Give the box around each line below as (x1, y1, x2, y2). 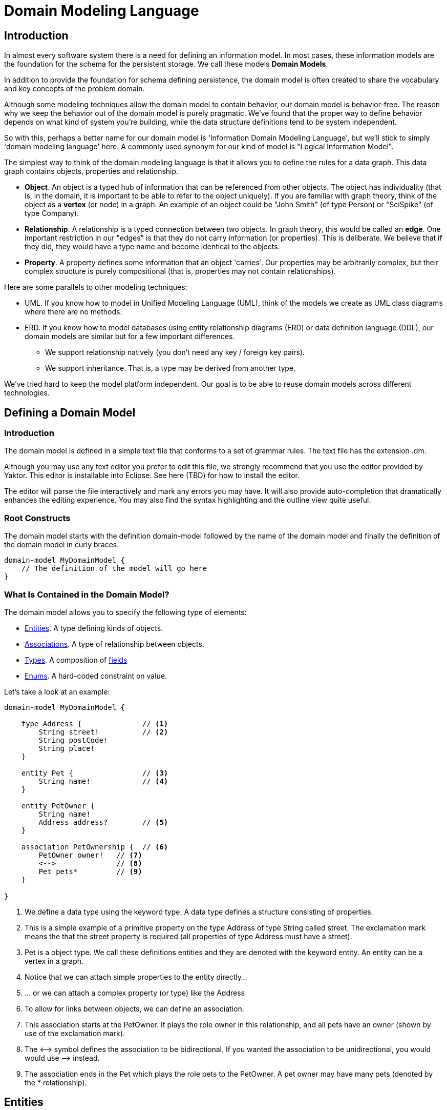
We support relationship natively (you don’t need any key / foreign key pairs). (45, 348, 305, 357)
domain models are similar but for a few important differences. (25, 332, 235, 341)
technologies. (4, 388, 50, 398)
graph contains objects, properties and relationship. (4, 167, 179, 176)
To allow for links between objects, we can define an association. (25, 1004, 244, 1013)
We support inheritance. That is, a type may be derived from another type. (45, 364, 296, 373)
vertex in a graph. (25, 956, 84, 965)
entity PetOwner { (21, 801, 95, 810)
